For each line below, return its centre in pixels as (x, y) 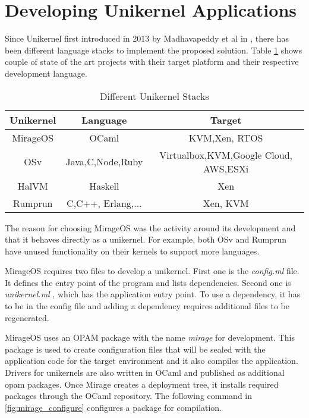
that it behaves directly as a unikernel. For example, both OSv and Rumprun (146, 239)
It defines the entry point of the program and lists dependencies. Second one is (148, 282)
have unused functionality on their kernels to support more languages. (132, 251)
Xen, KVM (226, 203)
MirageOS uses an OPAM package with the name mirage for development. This (150, 337)
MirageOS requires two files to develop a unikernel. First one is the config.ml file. (152, 271)
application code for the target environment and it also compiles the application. (152, 361)
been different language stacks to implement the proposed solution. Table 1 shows (154, 50)
